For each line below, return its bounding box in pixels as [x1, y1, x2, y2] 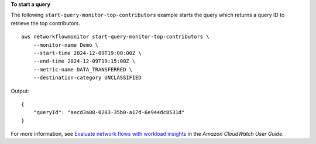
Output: [11, 87, 29, 94]
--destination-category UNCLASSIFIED [33, 74, 142, 81]
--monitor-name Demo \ [33, 42, 99, 48]
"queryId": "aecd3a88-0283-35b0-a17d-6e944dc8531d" [33, 109, 185, 116]
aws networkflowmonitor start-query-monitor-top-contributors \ [21, 33, 210, 40]
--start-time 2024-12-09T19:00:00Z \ [33, 50, 142, 56]
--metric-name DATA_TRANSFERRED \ [33, 66, 133, 73]
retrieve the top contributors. [11, 19, 80, 26]
